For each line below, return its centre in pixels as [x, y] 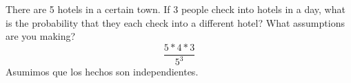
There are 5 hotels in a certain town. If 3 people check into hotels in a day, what [175, 9]
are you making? [41, 36]
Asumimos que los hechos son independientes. [102, 72]
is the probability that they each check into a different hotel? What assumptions [175, 22]
